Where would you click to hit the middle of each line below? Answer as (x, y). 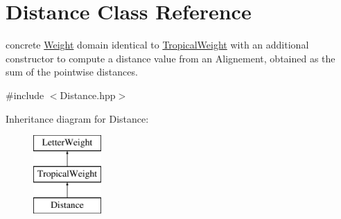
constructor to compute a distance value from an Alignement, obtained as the (170, 58)
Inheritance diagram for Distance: (77, 118)
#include (25, 95)
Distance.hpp (88, 95)
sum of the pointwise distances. (72, 72)
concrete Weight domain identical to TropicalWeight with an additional (157, 45)
